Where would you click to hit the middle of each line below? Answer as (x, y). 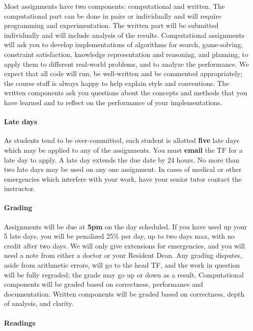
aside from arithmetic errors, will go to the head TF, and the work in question (122, 265)
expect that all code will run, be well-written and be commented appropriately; (123, 73)
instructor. (20, 188)
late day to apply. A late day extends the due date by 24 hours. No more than (122, 159)
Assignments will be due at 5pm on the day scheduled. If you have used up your (126, 226)
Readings (20, 322)
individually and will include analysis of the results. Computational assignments (124, 35)
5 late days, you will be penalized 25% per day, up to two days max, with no (119, 236)
